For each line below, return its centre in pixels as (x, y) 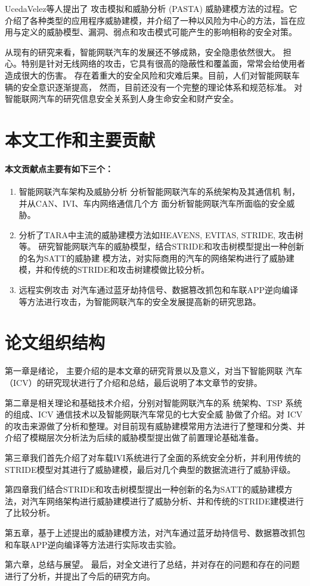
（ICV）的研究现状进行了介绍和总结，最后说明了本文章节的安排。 (134, 382)
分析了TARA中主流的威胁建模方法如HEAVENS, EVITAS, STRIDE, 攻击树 (161, 234)
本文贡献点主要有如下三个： (59, 168)
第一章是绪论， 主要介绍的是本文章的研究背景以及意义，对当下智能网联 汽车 (154, 371)
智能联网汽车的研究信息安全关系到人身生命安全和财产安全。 (122, 99)
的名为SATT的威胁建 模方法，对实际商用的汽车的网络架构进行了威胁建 (156, 258)
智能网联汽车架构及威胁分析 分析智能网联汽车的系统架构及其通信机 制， (159, 191)
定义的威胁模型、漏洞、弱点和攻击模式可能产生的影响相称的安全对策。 (159, 32)
